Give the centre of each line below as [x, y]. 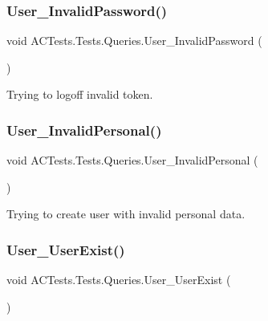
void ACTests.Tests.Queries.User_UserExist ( [119, 280]
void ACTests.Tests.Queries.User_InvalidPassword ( [134, 41]
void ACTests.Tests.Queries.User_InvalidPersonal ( [132, 160]
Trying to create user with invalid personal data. [126, 214]
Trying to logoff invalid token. [80, 94]
